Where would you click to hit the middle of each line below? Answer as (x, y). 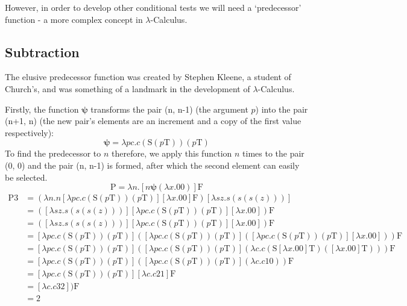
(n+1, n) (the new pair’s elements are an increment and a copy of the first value (153, 121)
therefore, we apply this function (172, 153)
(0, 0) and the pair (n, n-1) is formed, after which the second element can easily (152, 165)
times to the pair (273, 153)
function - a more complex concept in (74, 19)
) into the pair (282, 109)
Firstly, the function (42, 109)
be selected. (26, 177)
